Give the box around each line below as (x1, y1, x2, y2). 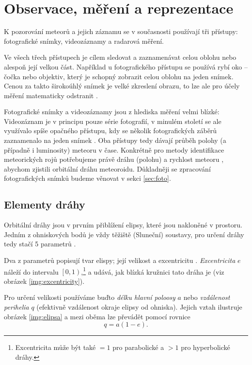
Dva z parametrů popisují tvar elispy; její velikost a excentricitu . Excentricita (4, 255, 236, 265)
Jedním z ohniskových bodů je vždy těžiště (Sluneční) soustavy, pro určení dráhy (4, 229, 244, 239)
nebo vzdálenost (183, 292, 230, 302)
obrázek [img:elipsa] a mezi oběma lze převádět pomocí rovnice (4, 311, 190, 321)
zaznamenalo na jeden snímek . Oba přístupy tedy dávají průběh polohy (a (4, 135, 226, 145)
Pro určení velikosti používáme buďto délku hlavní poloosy (4, 292, 175, 302)
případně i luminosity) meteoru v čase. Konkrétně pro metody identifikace (4, 144, 224, 155)
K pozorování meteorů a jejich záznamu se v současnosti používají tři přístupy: (4, 26, 238, 36)
